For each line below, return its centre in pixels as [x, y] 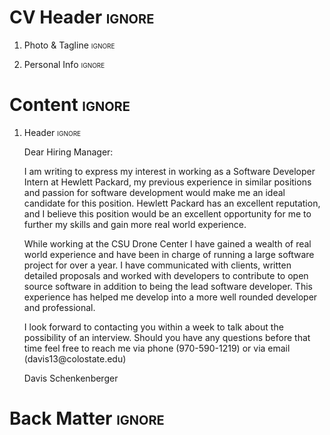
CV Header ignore [82, 17]
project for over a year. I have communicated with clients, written [157, 265]
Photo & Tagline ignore [69, 45]
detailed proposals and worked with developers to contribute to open [166, 275]
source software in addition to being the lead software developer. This [168, 286]
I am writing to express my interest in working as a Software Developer [169, 171]
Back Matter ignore [87, 418]
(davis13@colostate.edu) [75, 358]
